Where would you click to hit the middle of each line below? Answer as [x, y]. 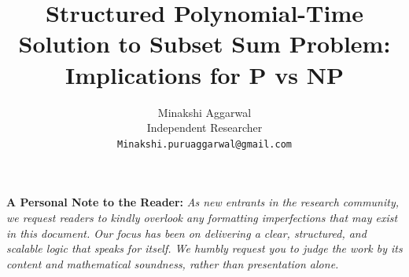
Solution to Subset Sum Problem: [204, 44]
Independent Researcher [204, 128]
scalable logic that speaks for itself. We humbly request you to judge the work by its [204, 248]
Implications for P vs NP [204, 74]
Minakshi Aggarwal [204, 112]
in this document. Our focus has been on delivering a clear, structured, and [186, 233]
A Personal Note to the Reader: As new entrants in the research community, [203, 202]
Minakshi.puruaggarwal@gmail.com [204, 144]
